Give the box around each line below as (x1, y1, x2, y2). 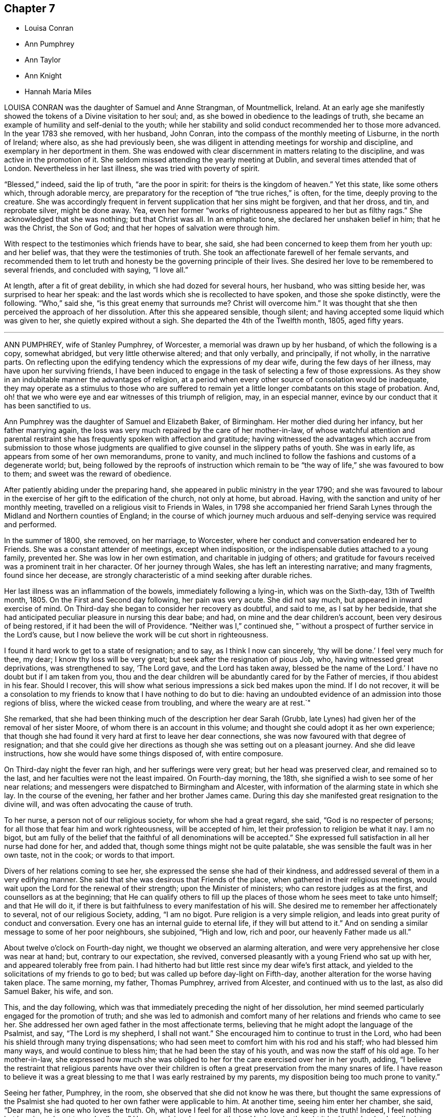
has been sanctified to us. (4, 401, 91, 410)
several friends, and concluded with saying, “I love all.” (4, 265, 188, 275)
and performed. (4, 520, 57, 529)
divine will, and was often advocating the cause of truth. (4, 800, 193, 809)
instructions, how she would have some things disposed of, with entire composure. (4, 749, 283, 758)
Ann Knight (25, 71, 62, 80)
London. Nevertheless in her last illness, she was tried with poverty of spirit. (4, 164, 260, 173)
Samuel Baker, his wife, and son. (4, 987, 114, 996)
